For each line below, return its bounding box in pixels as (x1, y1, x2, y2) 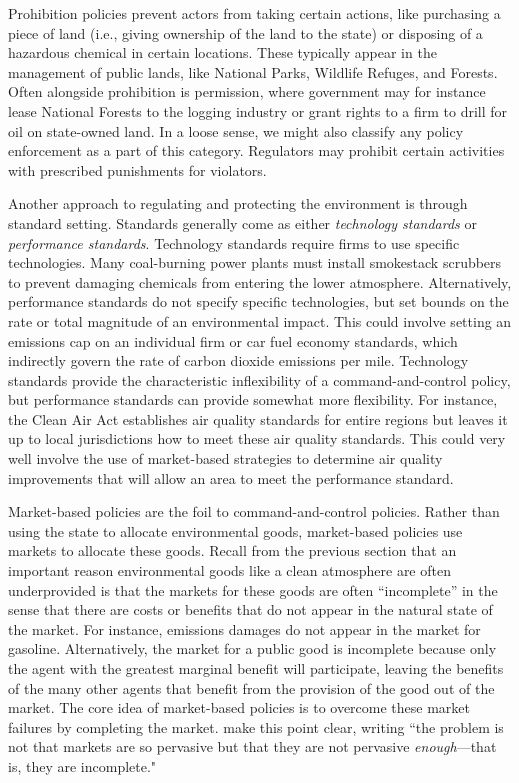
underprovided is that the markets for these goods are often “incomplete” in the (8, 579, 498, 600)
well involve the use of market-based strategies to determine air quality (8, 448, 443, 469)
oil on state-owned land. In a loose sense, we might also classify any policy (8, 120, 464, 141)
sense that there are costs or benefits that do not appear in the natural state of (8, 599, 493, 620)
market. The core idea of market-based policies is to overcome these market (8, 697, 471, 718)
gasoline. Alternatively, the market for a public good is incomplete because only (8, 638, 497, 659)
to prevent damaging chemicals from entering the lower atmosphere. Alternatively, (8, 271, 512, 292)
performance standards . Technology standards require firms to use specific (8, 232, 460, 253)
